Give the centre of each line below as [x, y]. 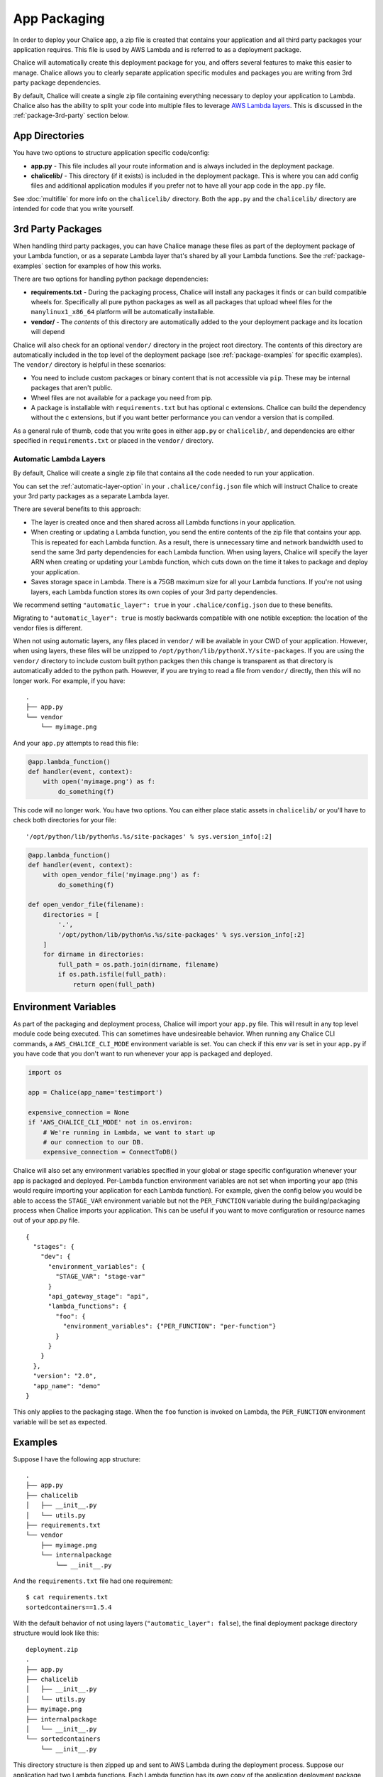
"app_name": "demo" [67, 1386]
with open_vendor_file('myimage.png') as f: [122, 875]
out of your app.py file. [46, 1220]
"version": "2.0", [65, 1376]
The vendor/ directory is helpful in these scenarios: [89, 365]
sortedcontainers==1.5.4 [69, 1607]
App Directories [49, 136]
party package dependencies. [57, 82]
